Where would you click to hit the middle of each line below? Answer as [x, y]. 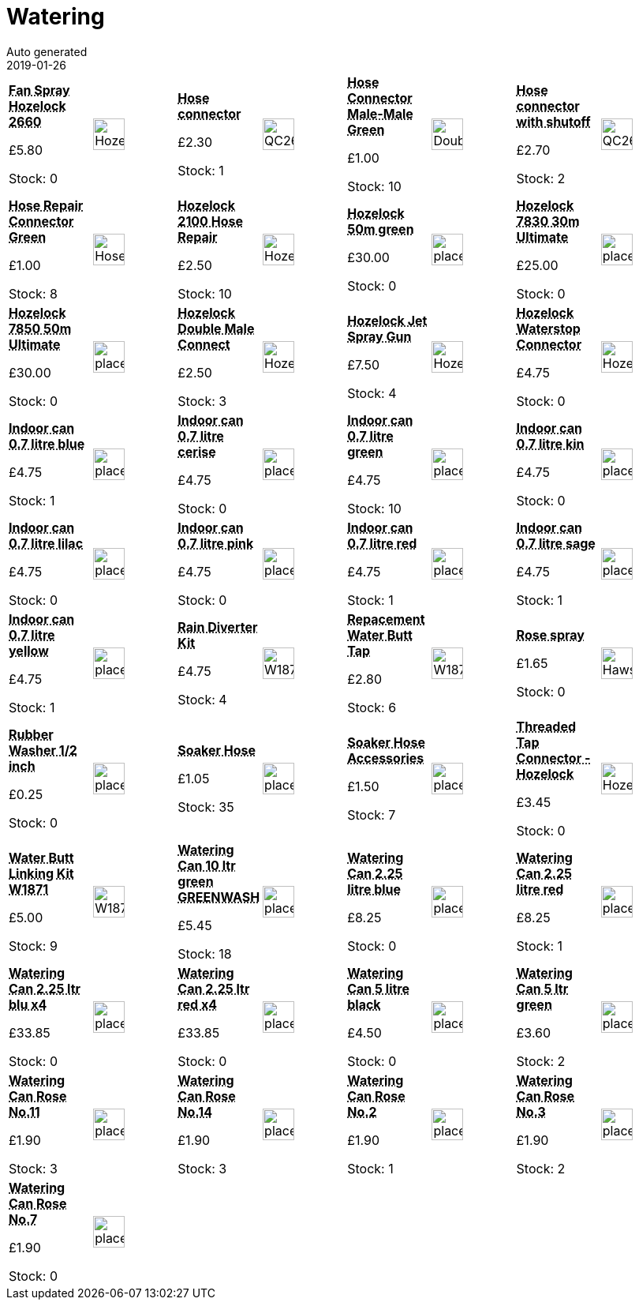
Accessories [386, 758]
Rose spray [550, 634]
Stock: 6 [372, 707]
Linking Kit [41, 873]
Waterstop [548, 328]
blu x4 [28, 1004]
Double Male [216, 328]
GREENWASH [219, 897]
